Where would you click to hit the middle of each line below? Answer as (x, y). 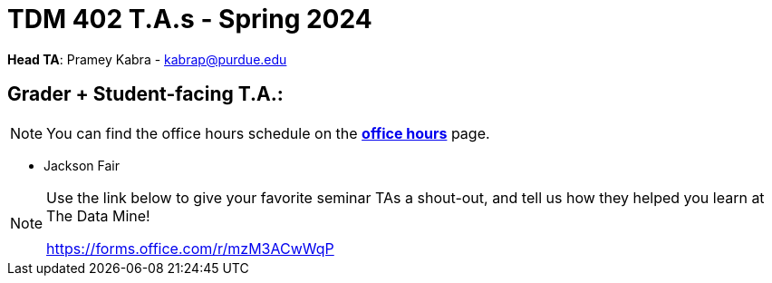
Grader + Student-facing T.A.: (145, 94)
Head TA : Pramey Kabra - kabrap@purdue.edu (147, 59)
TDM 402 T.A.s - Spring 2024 (190, 19)
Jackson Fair (82, 165)
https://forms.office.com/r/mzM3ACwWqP (190, 248)
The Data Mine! (98, 215)
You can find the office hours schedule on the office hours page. (268, 133)
